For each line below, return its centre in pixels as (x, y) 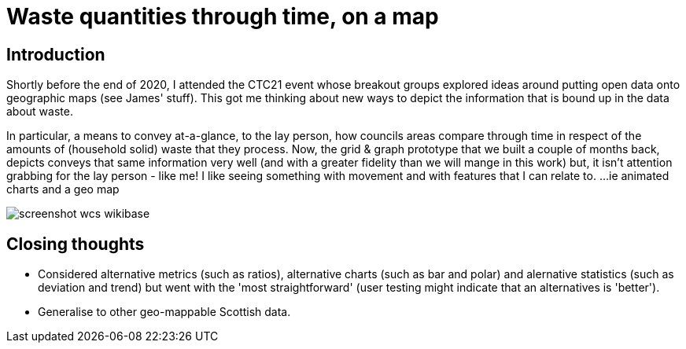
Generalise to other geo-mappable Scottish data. (164, 312)
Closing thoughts (76, 244)
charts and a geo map (63, 189)
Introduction (56, 54)
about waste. (40, 112)
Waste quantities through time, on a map (223, 17)
